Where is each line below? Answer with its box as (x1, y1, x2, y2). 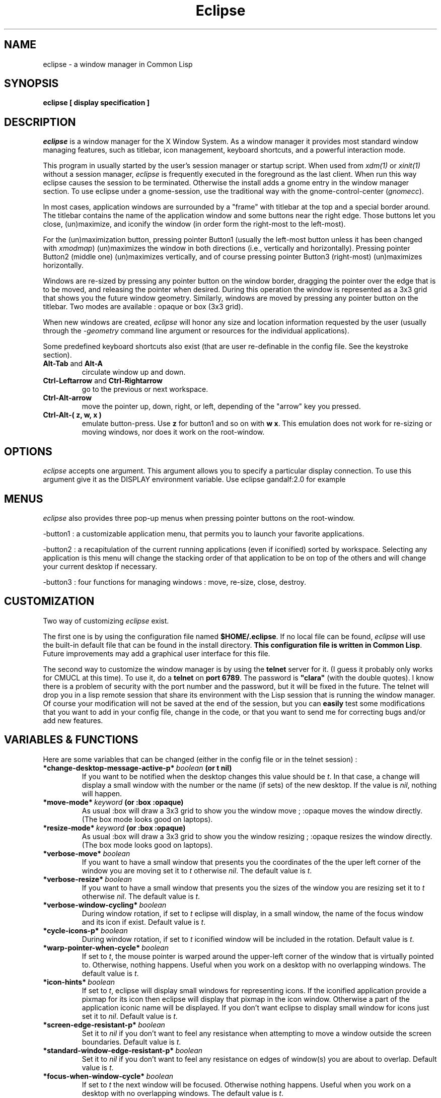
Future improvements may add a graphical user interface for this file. (43, 649, 270, 658)
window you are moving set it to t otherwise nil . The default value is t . (82, 866, 312, 875)
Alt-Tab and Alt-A (43, 359, 103, 368)
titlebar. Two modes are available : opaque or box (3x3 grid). (43, 302, 243, 311)
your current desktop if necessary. (43, 562, 158, 571)
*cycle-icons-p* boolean (43, 926, 128, 935)
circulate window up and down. (82, 368, 186, 377)
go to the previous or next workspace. (82, 385, 208, 394)
